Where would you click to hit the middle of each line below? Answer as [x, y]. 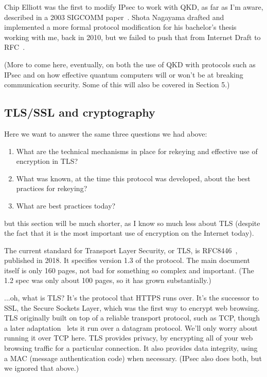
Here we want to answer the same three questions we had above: [106, 133]
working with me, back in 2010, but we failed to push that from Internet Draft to [132, 37]
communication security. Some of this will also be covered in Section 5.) [117, 84]
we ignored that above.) [42, 368]
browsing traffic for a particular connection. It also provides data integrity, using [131, 348]
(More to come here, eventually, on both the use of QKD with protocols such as [130, 64]
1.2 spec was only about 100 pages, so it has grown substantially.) [108, 280]
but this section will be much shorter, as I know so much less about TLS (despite [132, 223]
